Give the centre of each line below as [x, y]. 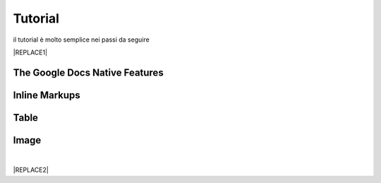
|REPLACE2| [31, 170]
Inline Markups [47, 95]
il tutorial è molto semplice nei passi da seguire [81, 40]
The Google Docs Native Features [88, 72]
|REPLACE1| [30, 52]
